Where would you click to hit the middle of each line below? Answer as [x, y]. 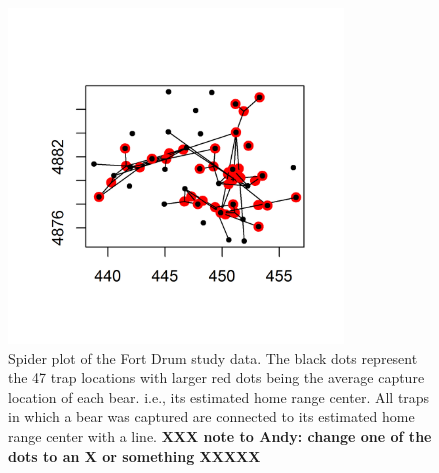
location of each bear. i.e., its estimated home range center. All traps [219, 396]
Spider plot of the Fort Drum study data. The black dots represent [213, 357]
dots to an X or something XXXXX [134, 455]
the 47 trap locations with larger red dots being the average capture [216, 377]
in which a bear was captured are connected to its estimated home [211, 416]
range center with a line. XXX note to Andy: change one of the [220, 435]
